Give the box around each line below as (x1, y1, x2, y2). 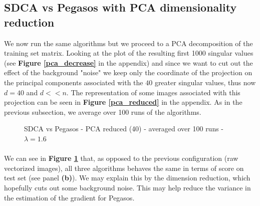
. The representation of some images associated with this (66, 87, 240, 97)
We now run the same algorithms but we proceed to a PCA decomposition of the (4, 38, 253, 48)
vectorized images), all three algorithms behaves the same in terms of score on (4, 162, 244, 173)
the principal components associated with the (4, 77, 143, 87)
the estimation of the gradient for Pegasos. (4, 192, 135, 202)
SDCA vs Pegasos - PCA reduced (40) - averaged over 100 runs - (24, 123, 224, 134)
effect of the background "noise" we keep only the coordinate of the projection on (4, 67, 252, 78)
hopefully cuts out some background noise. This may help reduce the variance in (4, 182, 251, 192)
